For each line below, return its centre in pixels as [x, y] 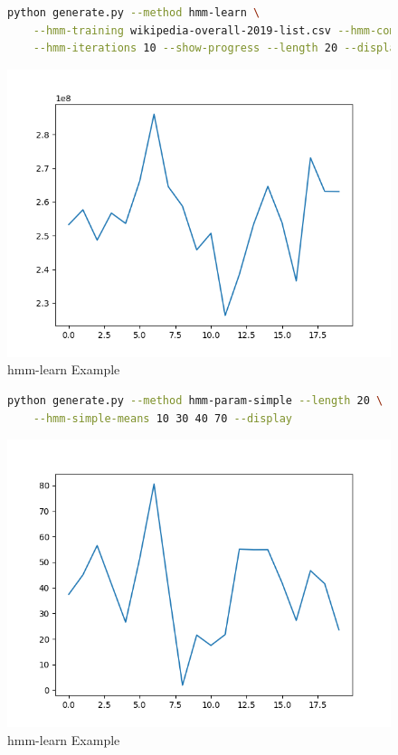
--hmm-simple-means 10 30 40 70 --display [163, 418]
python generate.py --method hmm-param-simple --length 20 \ [195, 400]
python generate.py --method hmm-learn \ [134, 13]
